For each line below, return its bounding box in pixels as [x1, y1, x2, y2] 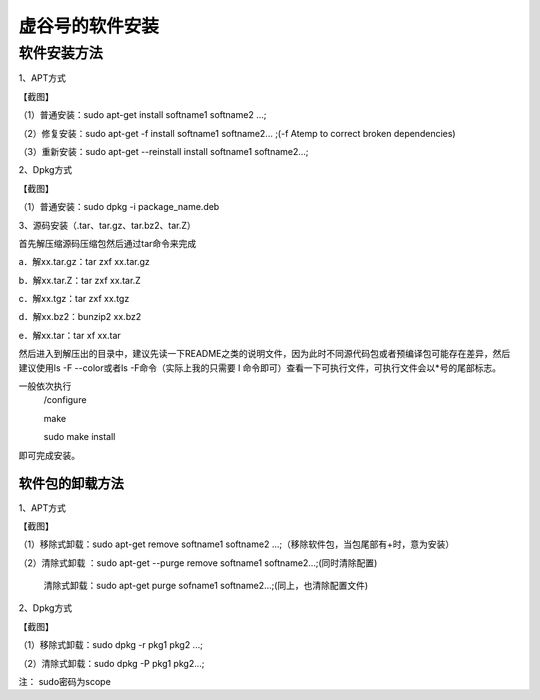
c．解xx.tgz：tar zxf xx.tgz [18, 293, 130, 305]
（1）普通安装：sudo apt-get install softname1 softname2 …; [18, 109, 267, 121]
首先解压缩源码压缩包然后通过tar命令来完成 [18, 237, 197, 249]
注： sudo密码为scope [18, 676, 112, 688]
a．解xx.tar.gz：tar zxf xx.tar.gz [18, 256, 150, 268]
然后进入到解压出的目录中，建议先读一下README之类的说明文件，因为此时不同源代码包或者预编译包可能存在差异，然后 [18, 348, 511, 360]
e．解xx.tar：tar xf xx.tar [18, 329, 122, 341]
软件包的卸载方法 [18, 475, 124, 492]
